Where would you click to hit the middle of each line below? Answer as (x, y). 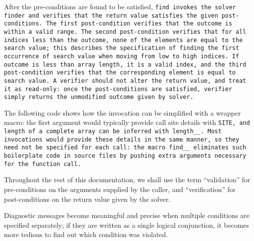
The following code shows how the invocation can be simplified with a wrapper (122, 112)
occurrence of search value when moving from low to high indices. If (122, 56)
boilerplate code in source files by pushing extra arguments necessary (125, 156)
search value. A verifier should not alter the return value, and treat (125, 81)
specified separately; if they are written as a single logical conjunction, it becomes (127, 225)
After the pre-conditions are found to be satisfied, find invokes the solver (120, 6)
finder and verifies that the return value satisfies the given (111, 15)
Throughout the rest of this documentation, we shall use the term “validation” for (127, 180)
